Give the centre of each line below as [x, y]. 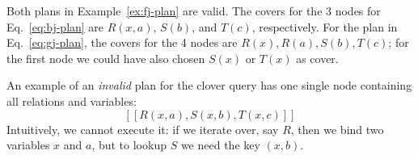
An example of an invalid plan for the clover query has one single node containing [209, 85]
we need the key [220, 145]
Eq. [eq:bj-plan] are [55, 26]
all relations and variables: [72, 100]
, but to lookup [129, 145]
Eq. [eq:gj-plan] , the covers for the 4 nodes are [122, 42]
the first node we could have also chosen [106, 58]
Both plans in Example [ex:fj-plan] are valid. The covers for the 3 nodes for [194, 10]
